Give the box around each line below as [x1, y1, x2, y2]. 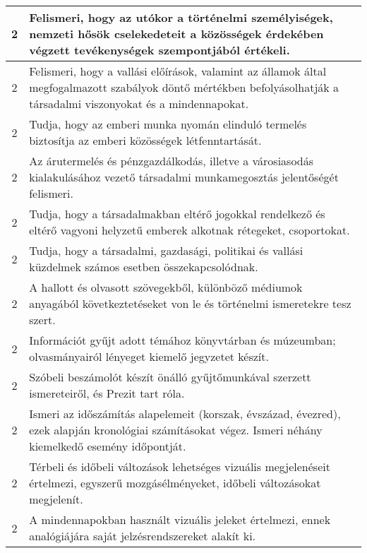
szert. [29, 311, 56, 328]
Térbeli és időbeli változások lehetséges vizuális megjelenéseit [29, 458, 330, 475]
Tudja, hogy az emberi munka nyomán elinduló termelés [29, 116, 307, 132]
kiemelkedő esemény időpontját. [29, 438, 186, 454]
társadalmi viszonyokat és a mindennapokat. [29, 95, 249, 112]
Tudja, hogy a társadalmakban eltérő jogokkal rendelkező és [29, 206, 325, 222]
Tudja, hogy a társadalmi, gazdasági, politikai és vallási [29, 242, 303, 258]
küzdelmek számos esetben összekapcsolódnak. [29, 258, 258, 275]
